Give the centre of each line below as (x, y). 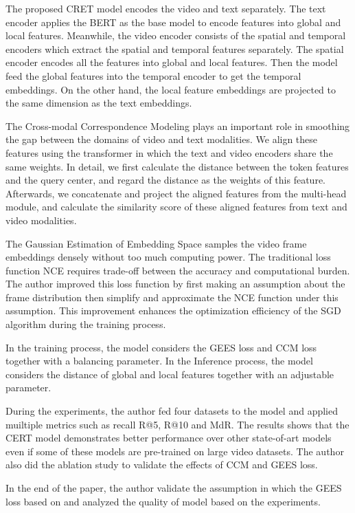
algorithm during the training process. (86, 324)
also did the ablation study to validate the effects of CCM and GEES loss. (162, 465)
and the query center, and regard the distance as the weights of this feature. (165, 180)
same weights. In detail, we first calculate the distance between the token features (177, 166)
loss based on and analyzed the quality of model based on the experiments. (163, 501)
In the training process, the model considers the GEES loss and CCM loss (161, 347)
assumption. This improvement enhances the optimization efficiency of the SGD (173, 310)
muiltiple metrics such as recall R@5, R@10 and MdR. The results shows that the (177, 424)
